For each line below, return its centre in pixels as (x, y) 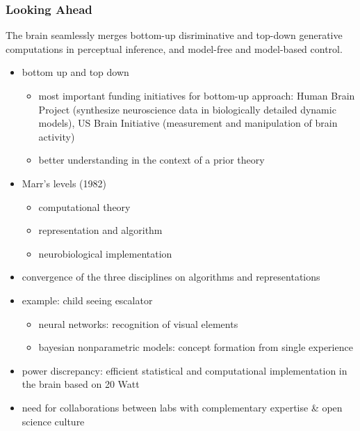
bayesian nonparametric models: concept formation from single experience (196, 347)
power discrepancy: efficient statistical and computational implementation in (185, 370)
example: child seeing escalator (87, 300)
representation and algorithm (100, 230)
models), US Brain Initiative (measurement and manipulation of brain (188, 123)
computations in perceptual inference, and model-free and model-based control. (174, 48)
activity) (57, 136)
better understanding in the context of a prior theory (152, 160)
